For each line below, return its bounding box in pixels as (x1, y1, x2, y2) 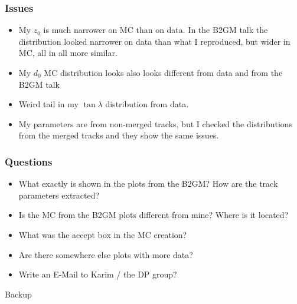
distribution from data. (105, 98, 189, 110)
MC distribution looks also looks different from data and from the (44, 67, 283, 78)
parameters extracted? (18, 189, 100, 201)
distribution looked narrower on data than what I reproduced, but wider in (18, 35, 291, 47)
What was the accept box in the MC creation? (18, 228, 187, 240)
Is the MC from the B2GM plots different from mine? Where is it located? (18, 209, 289, 221)
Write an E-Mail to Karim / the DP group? (18, 268, 177, 280)
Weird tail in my (18, 98, 79, 110)
